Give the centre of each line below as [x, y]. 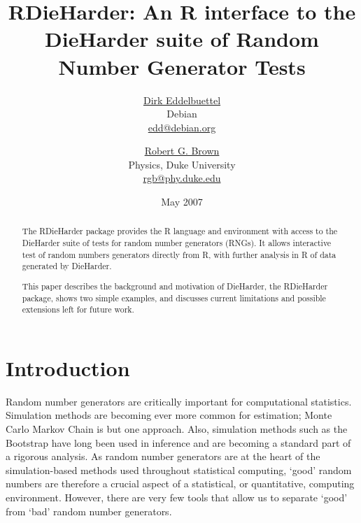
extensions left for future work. [78, 309]
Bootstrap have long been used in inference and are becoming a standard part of [178, 442]
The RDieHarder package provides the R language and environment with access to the [180, 231]
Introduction [68, 367]
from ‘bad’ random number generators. [89, 511]
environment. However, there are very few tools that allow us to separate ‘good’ [177, 497]
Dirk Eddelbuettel [182, 100]
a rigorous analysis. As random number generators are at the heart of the [163, 456]
